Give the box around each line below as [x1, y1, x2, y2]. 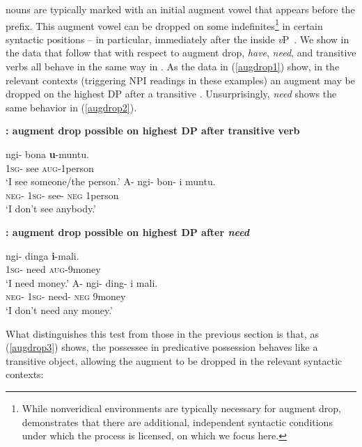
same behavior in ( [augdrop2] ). [6, 100, 137, 114]
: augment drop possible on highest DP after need [6, 224, 250, 239]
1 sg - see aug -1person [6, 160, 94, 175]
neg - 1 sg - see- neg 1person [6, 187, 119, 202]
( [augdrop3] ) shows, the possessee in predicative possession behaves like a [6, 340, 318, 354]
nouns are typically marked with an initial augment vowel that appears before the [6, 2, 355, 16]
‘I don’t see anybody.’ [6, 201, 96, 216]
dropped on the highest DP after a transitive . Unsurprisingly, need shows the [6, 86, 337, 101]
